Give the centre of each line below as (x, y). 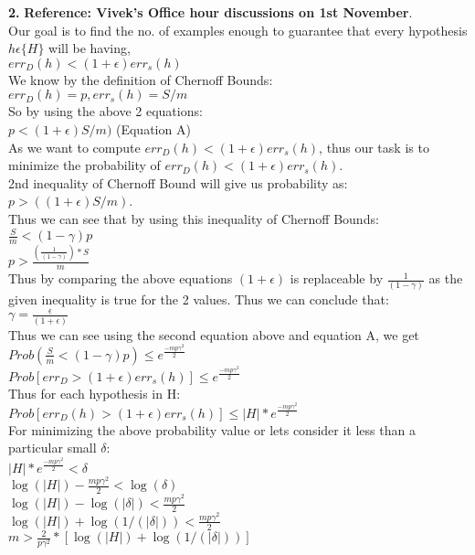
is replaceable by (337, 278)
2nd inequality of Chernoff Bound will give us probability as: (178, 182)
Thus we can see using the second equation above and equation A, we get (214, 334)
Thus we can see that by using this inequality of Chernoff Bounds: (194, 218)
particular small (53, 448)
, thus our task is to (374, 147)
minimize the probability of (84, 165)
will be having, (90, 48)
